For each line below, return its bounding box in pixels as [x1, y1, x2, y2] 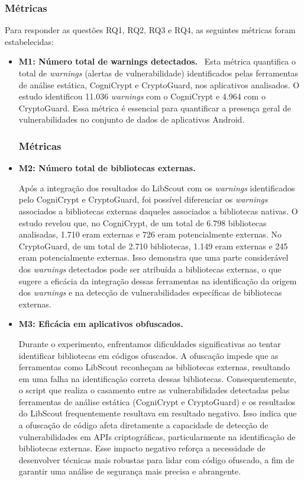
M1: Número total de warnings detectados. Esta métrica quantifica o [18, 55, 296, 68]
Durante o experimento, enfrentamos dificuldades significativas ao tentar [18, 337, 281, 349]
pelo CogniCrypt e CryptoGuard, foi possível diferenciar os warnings [18, 193, 268, 206]
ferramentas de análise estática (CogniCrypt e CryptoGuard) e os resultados [18, 395, 296, 408]
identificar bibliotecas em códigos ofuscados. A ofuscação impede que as [18, 349, 279, 361]
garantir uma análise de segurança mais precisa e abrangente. [18, 465, 241, 477]
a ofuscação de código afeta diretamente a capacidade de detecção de [18, 419, 269, 431]
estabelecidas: [5, 35, 54, 47]
